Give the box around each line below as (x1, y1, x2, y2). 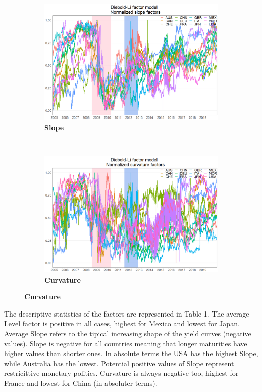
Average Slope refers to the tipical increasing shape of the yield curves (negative (4, 328, 251, 338)
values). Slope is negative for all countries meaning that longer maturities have (4, 338, 247, 348)
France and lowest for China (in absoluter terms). (4, 377, 158, 388)
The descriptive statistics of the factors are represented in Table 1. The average (4, 308, 249, 319)
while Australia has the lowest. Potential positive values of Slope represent (4, 358, 234, 368)
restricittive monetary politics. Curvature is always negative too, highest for (4, 368, 239, 378)
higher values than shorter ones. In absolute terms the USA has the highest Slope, (4, 348, 258, 359)
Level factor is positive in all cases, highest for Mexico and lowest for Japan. (4, 318, 240, 329)
